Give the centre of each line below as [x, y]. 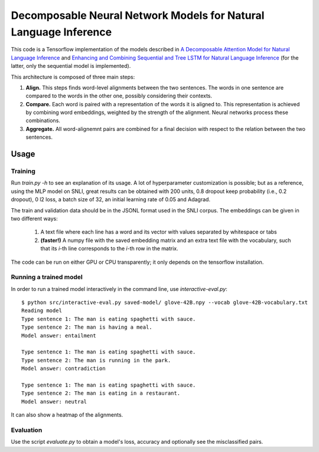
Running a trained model [47, 277]
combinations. [43, 120]
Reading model [42, 311]
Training [23, 171]
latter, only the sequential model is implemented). [71, 66]
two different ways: [35, 218]
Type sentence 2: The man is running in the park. [96, 360]
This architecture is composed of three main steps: [73, 77]
